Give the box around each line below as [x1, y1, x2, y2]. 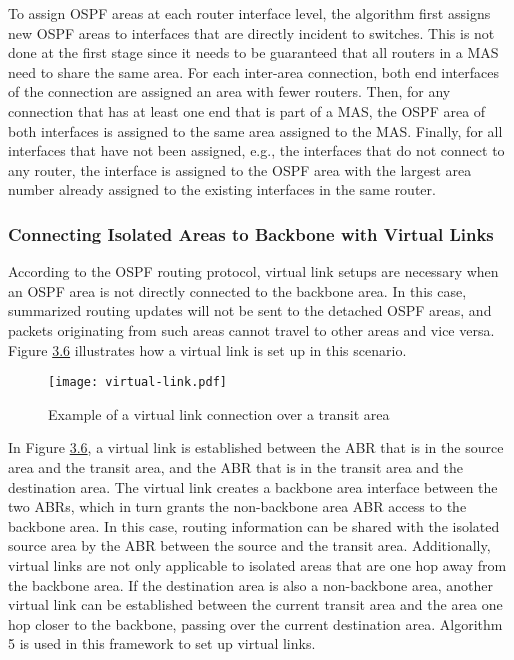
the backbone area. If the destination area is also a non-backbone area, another [8, 574, 493, 595]
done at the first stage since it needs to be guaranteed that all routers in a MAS [8, 42, 499, 63]
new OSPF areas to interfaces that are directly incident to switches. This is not [8, 22, 495, 43]
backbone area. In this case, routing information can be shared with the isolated [8, 515, 500, 536]
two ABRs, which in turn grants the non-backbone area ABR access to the [8, 496, 467, 517]
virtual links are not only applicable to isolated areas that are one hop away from [8, 554, 507, 575]
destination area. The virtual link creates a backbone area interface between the [8, 476, 498, 497]
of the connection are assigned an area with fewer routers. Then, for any [8, 81, 451, 102]
